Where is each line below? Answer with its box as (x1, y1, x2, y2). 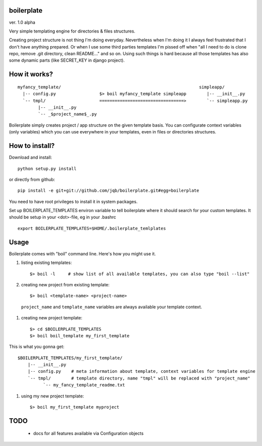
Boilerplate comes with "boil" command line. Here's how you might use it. (9, 250, 156, 257)
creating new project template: (21, 315, 82, 321)
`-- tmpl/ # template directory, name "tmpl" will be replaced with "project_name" (27, 375, 251, 381)
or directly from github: (9, 176, 55, 182)
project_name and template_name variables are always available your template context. (21, 304, 202, 310)
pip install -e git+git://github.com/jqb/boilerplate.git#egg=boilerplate (17, 188, 199, 194)
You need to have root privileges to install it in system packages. (9, 198, 138, 204)
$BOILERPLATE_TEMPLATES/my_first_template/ (17, 355, 123, 361)
